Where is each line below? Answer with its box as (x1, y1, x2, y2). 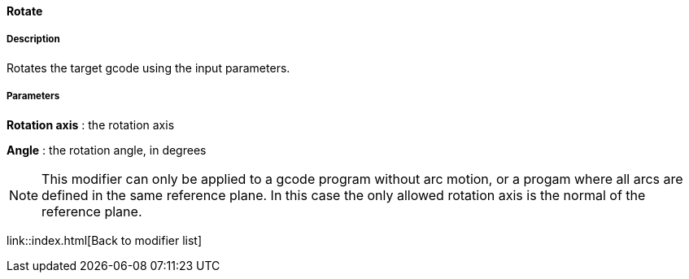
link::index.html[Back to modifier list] (7, 233, 203, 247)
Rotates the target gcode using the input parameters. (7, 60, 290, 75)
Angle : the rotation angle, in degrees (7, 142, 207, 157)
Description (7, 33, 60, 46)
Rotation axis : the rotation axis (7, 117, 175, 132)
